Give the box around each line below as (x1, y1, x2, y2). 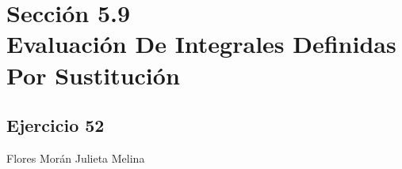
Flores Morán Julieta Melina (6, 149, 145, 166)
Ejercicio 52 (6, 113, 105, 137)
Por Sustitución (6, 58, 180, 91)
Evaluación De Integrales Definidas (6, 28, 396, 60)
